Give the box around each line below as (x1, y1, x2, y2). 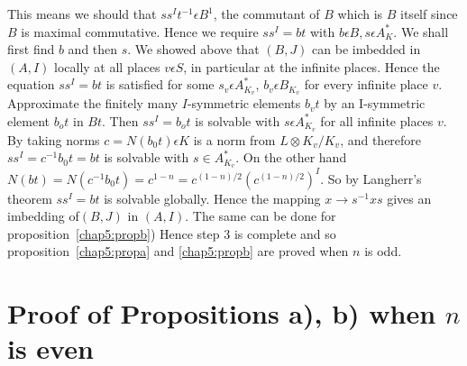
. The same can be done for (185, 206, 336, 225)
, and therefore (340, 130, 422, 149)
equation (7, 75, 55, 94)
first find (7, 40, 55, 59)
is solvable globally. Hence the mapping (104, 188, 321, 207)
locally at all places (54, 57, 160, 76)
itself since (400, 5, 458, 23)
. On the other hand (235, 148, 347, 167)
